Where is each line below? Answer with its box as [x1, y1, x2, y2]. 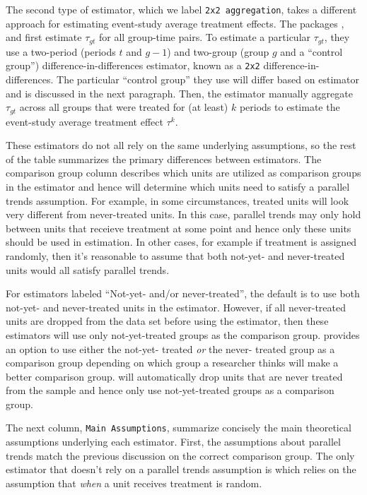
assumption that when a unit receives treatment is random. [6, 475, 262, 490]
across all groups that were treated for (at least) [19, 100, 228, 114]
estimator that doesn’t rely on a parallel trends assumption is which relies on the [6, 462, 356, 477]
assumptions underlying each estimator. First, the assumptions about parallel [6, 434, 341, 449]
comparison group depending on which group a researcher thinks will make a [6, 355, 339, 370]
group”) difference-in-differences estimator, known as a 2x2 [6, 58, 260, 73]
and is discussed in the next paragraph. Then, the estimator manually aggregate [6, 85, 353, 100]
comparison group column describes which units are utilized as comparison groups [6, 165, 361, 180]
